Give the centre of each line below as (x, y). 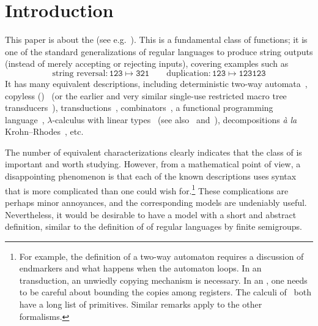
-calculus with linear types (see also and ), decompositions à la (175, 119)
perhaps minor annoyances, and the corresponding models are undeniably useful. (156, 202)
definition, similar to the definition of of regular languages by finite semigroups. (153, 226)
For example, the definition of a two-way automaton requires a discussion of (161, 256)
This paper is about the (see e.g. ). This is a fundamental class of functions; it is (156, 40)
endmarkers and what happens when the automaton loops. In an (140, 268)
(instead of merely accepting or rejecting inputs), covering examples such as (147, 63)
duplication (187, 73)
